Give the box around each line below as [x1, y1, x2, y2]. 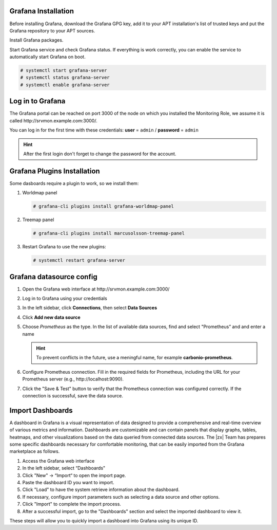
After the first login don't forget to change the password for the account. [23, 151, 176, 157]
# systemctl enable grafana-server [20, 82, 110, 87]
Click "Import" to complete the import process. [22, 501, 122, 507]
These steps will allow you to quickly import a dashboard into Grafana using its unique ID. [9, 517, 199, 524]
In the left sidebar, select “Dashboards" [22, 465, 106, 471]
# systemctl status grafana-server [20, 75, 110, 81]
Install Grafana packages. [9, 37, 64, 43]
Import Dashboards [9, 406, 73, 415]
